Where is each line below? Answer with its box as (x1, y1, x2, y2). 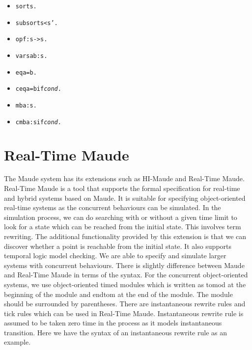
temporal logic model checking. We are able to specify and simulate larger (4, 250, 226, 261)
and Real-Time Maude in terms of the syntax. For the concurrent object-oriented (4, 269, 248, 280)
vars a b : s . (15, 52, 48, 59)
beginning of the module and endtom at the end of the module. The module (4, 289, 233, 299)
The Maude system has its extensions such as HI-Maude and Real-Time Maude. (4, 173, 245, 184)
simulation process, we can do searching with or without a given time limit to (4, 212, 237, 222)
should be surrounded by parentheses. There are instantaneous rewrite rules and (4, 298, 246, 309)
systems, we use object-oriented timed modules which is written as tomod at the (4, 279, 246, 289)
